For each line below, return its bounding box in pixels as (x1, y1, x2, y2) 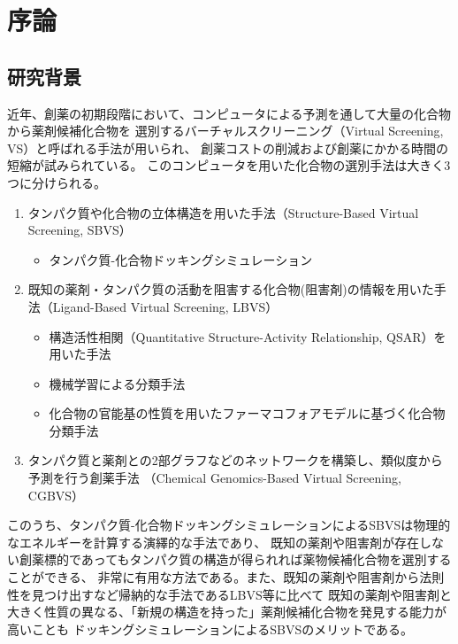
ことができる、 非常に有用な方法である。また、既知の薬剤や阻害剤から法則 (7, 568, 445, 586)
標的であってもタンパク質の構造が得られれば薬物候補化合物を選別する (43, 550, 452, 569)
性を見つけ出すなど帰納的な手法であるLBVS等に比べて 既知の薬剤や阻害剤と (7, 585, 452, 603)
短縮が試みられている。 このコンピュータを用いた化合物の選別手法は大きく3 (7, 156, 451, 175)
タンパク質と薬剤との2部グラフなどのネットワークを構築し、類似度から (27, 451, 443, 469)
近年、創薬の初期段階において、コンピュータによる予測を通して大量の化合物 (7, 104, 452, 122)
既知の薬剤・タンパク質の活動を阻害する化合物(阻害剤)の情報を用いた (27, 280, 434, 299)
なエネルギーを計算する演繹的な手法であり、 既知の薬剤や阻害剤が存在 (7, 532, 419, 551)
